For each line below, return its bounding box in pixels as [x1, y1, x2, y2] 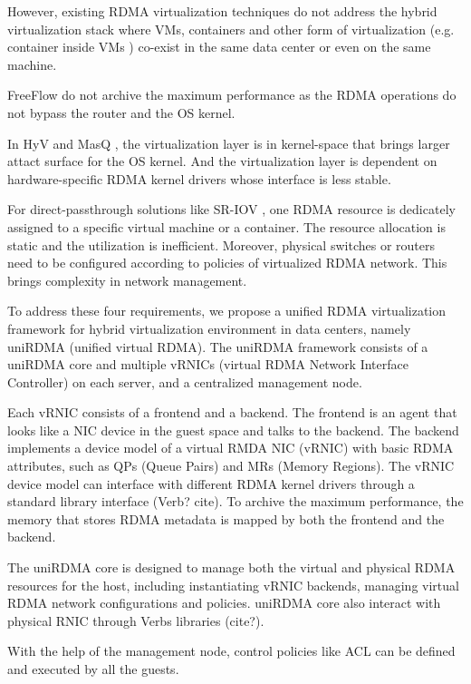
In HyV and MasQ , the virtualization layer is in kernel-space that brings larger [7, 133, 450, 152]
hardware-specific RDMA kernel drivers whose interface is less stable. [7, 169, 391, 188]
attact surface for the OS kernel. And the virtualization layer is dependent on [7, 151, 437, 171]
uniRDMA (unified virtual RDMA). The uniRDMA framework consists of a [7, 337, 428, 356]
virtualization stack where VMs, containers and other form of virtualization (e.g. [7, 19, 455, 38]
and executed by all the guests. [7, 660, 179, 678]
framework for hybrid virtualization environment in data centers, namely [7, 318, 411, 337]
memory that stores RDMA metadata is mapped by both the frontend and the [7, 509, 445, 528]
